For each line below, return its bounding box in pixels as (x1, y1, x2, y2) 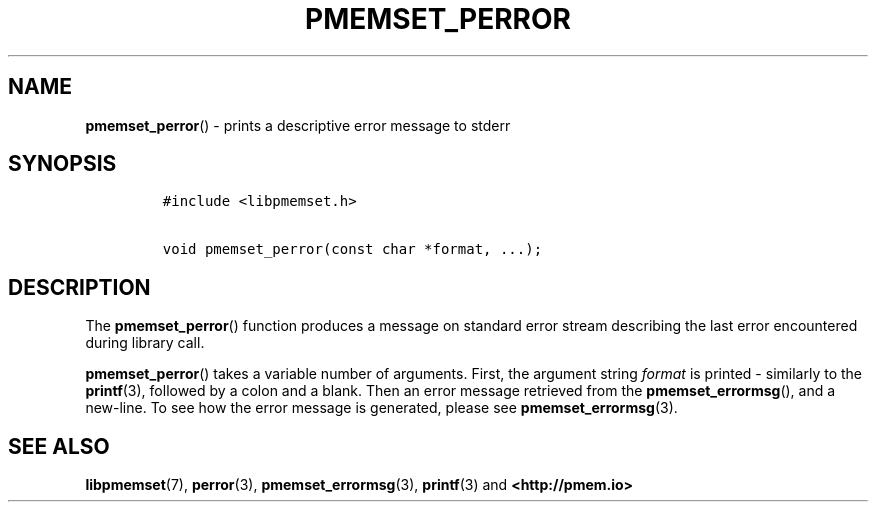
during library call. (85, 334, 205, 352)
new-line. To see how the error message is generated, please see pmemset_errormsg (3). (85, 399, 678, 417)
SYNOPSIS (8, 151, 117, 177)
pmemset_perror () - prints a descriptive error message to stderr (85, 116, 511, 134)
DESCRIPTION (8, 274, 151, 300)
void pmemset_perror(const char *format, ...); (162, 241, 543, 258)
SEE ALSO (8, 433, 110, 459)
